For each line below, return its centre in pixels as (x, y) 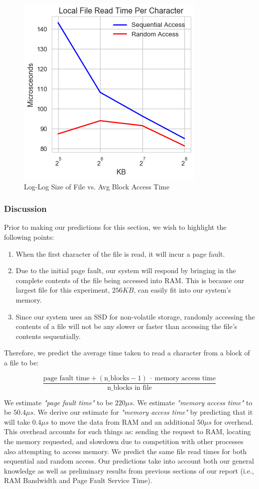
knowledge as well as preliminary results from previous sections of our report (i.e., (129, 470)
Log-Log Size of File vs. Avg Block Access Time (97, 186)
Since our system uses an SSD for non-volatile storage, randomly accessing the (135, 316)
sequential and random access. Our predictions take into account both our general (129, 461)
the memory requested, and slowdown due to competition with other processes (124, 441)
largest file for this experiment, (63, 290)
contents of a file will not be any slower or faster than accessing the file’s (127, 326)
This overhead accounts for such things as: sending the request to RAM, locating (128, 431)
